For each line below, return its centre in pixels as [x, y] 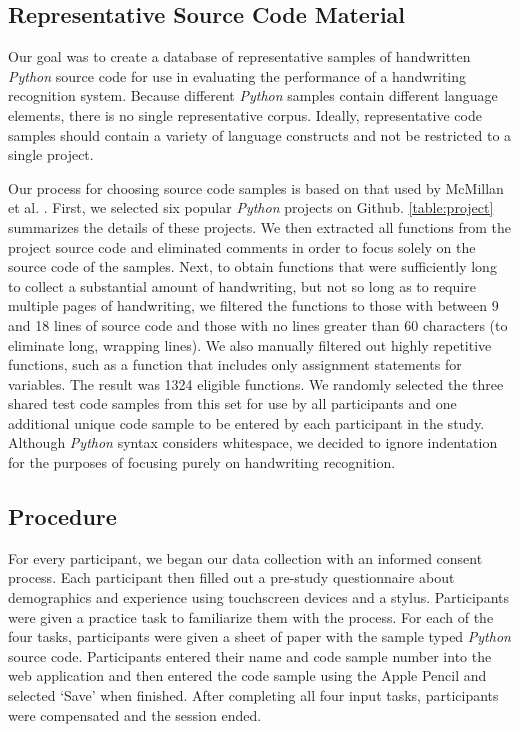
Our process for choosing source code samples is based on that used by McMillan [256, 187]
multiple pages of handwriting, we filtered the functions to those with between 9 [253, 305]
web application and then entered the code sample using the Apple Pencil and [247, 675]
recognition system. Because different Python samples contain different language [253, 95]
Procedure [62, 516]
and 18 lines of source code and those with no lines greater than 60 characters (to [258, 324]
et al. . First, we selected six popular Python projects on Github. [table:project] [251, 207]
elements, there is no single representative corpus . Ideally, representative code [245, 114]
